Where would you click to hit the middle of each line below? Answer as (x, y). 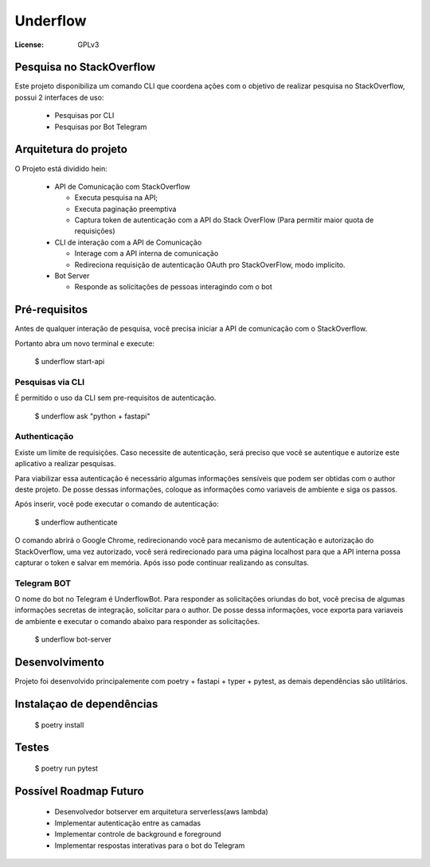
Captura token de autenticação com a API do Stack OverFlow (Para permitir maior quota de (224, 220)
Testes (32, 748)
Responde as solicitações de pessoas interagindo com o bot (173, 287)
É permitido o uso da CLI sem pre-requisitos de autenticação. (115, 398)
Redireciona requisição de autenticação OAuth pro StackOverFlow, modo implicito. (210, 265)
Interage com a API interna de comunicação (147, 253)
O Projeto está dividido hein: (61, 168)
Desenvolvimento (60, 663)
